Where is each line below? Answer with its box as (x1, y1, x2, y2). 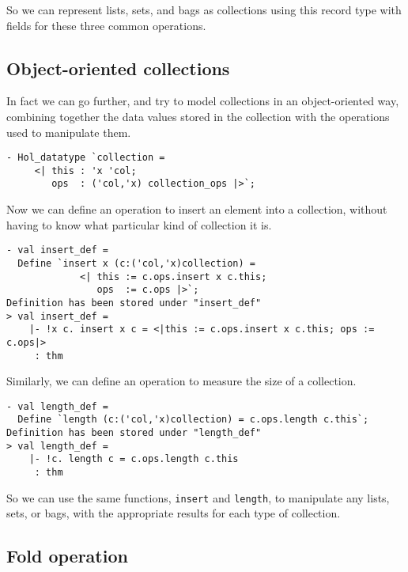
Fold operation (6, 544, 128, 568)
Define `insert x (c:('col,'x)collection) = (17, 257, 255, 269)
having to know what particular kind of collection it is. (6, 216, 272, 233)
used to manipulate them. (6, 123, 131, 140)
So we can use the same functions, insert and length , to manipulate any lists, (6, 489, 390, 506)
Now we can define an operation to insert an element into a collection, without (6, 201, 387, 218)
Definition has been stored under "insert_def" (6, 297, 262, 309)
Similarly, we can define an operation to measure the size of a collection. (6, 373, 357, 389)
